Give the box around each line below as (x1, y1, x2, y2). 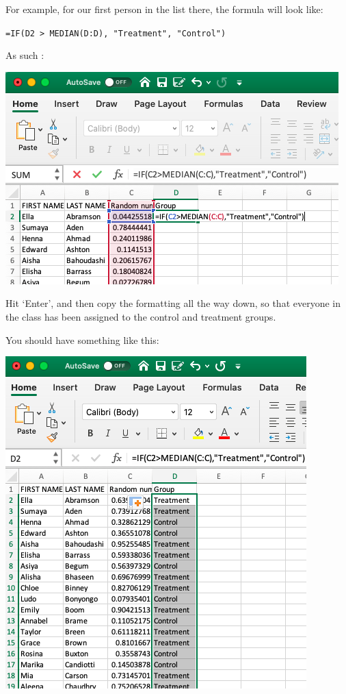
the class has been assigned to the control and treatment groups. (5, 310, 276, 324)
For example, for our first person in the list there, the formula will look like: (5, 2, 323, 16)
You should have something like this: (5, 332, 159, 347)
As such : (5, 48, 44, 62)
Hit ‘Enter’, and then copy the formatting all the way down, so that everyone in (5, 296, 341, 310)
